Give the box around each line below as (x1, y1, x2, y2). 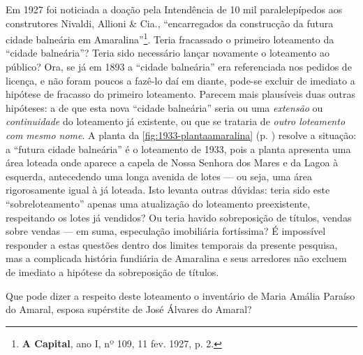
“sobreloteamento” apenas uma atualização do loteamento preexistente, (6, 196, 311, 210)
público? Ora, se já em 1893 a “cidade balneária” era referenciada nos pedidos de (6, 59, 352, 74)
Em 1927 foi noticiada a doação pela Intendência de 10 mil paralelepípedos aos (6, 2, 343, 16)
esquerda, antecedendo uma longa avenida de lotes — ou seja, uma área (6, 168, 312, 183)
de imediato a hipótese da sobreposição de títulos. (6, 264, 219, 279)
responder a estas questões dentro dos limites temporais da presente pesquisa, (6, 237, 338, 252)
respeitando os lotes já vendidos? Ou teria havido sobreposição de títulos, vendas (6, 210, 352, 224)
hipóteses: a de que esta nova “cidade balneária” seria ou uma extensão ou (6, 100, 323, 115)
